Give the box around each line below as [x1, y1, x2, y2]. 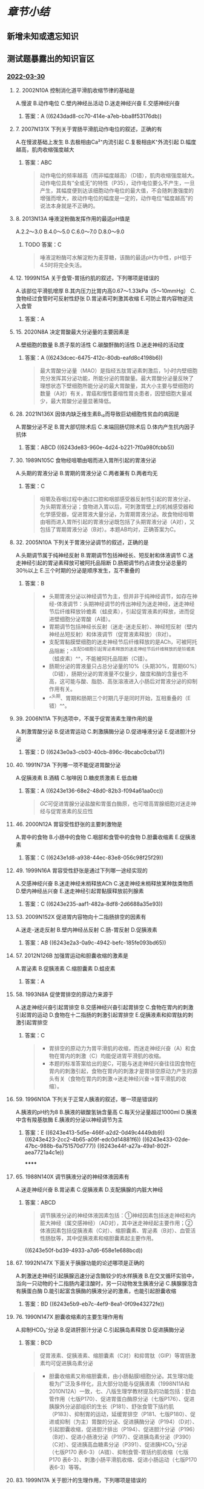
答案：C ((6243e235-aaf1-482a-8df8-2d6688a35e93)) [24, 900, 163, 907]
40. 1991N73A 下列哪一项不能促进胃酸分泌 [15, 761, 121, 768]
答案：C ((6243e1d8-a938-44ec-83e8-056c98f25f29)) [24, 854, 164, 861]
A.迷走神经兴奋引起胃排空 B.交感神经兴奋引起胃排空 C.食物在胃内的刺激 [15, 1003, 194, 1011]
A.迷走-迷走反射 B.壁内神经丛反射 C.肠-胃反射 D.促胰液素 [15, 926, 158, 933]
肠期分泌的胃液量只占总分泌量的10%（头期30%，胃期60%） [48, 662, 197, 670]
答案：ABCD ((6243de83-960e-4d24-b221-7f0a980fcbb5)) [24, 444, 175, 451]
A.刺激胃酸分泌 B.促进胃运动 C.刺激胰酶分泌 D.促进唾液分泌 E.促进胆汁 [15, 727, 191, 735]
